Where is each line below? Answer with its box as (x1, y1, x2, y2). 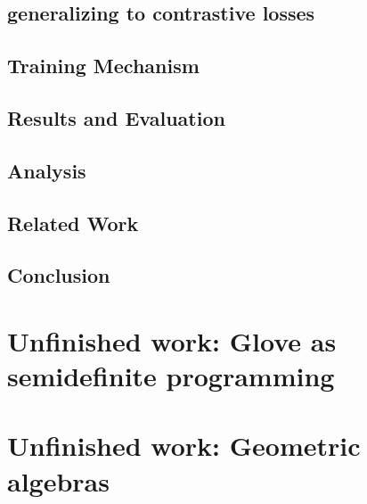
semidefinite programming (7, 358, 335, 394)
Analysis (7, 156, 86, 184)
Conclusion (7, 261, 110, 289)
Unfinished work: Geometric (7, 427, 361, 464)
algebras (7, 462, 110, 499)
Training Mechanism (7, 52, 200, 79)
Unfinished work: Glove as (7, 322, 337, 359)
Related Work (7, 209, 139, 236)
